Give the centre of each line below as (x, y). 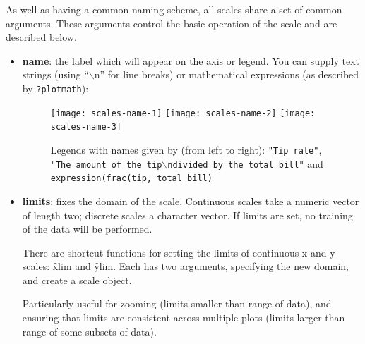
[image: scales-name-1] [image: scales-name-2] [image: (183, 113)
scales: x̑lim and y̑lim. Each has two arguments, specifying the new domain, (186, 266)
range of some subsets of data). (89, 331)
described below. (41, 37)
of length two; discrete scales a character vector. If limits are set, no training (187, 215)
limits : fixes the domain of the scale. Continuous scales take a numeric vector (191, 201)
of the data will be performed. (87, 229)
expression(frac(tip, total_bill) (131, 179)
